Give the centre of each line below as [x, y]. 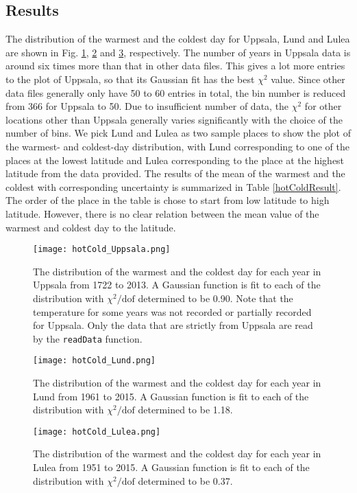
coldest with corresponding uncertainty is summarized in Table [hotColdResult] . [173, 186]
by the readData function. [88, 338]
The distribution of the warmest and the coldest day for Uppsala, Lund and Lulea [178, 39]
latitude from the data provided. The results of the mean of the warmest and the [175, 173]
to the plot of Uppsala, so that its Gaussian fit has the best [130, 79]
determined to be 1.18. [185, 410]
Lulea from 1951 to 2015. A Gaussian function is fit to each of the [171, 467]
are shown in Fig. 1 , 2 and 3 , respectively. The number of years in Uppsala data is [178, 52]
